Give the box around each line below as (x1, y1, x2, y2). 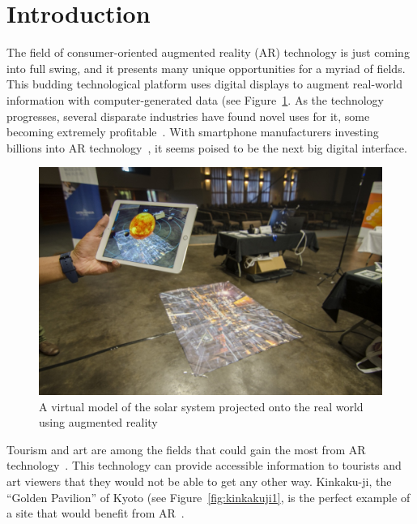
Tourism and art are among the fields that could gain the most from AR (6, 440, 366, 457)
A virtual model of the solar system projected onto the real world (39, 397, 364, 414)
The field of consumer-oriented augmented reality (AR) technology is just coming (6, 44, 410, 61)
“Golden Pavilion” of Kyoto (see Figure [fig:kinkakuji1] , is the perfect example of (6, 488, 411, 505)
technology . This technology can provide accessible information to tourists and (6, 457, 402, 474)
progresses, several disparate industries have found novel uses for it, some (6, 107, 370, 124)
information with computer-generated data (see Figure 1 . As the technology (6, 91, 385, 108)
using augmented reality (39, 414, 158, 431)
